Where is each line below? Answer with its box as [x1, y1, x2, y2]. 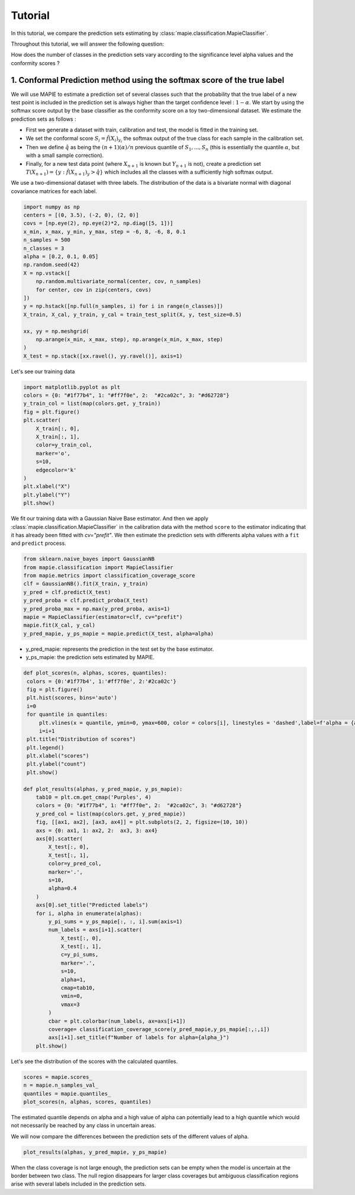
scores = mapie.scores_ [23, 1074, 93, 1080]
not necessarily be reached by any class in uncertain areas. [11, 1122, 156, 1129]
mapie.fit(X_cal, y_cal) [23, 622, 96, 629]
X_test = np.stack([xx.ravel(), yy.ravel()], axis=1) [23, 352, 183, 359]
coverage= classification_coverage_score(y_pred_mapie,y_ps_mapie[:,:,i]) [48, 1026, 270, 1033]
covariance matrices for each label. [11, 187, 97, 195]
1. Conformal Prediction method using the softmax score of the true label [11, 75, 285, 85]
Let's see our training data [11, 368, 75, 375]
